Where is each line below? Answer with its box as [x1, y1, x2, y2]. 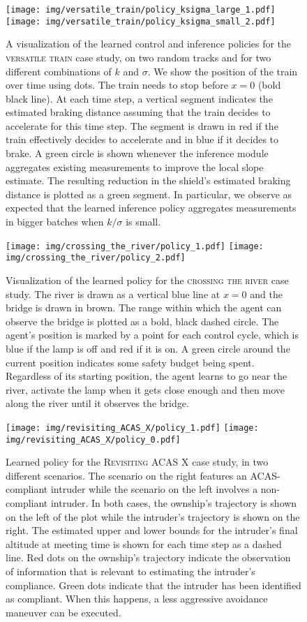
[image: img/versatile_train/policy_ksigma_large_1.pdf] [6, 5, 276, 15]
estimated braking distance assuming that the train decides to [6, 105, 271, 119]
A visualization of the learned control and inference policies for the [6, 36, 292, 51]
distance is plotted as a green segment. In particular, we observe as [6, 186, 292, 201]
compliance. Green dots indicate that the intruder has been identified [6, 577, 301, 592]
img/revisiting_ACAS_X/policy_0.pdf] [6, 434, 181, 445]
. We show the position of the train [147, 64, 298, 78]
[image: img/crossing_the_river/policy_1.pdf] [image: [6, 241, 264, 251]
